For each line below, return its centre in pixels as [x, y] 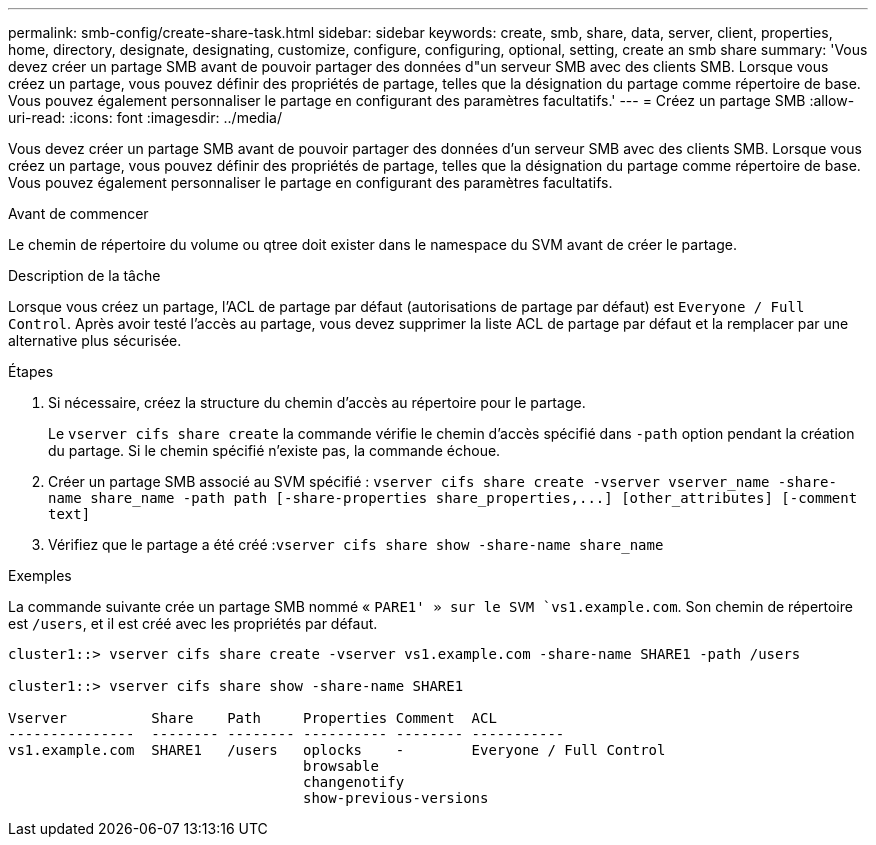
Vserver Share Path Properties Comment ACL [252, 718]
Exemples [40, 575]
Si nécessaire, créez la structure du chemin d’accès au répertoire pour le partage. [317, 402]
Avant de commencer [78, 213]
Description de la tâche [84, 275]
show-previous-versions [396, 798]
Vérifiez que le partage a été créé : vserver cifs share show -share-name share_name [356, 544]
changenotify [354, 782]
